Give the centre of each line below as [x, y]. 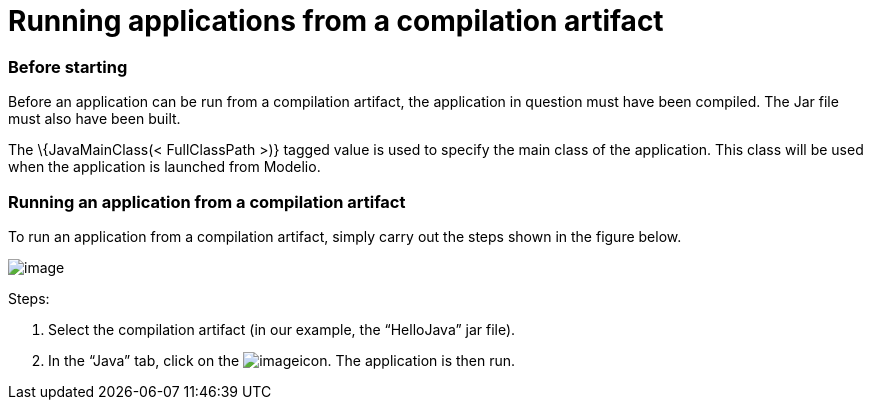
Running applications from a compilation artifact [336, 21]
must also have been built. [94, 119]
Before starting [68, 66]
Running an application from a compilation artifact [207, 201]
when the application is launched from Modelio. [164, 167]
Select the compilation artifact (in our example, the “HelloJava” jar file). [282, 329]
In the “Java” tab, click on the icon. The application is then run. [282, 360]
